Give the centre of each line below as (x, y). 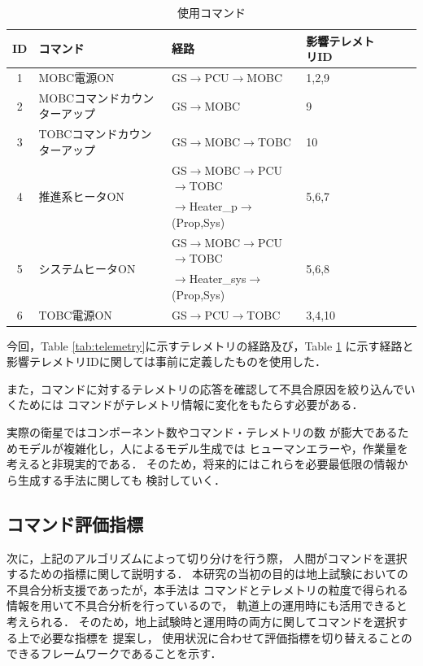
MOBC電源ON (76, 78)
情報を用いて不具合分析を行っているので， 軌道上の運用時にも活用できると (207, 605)
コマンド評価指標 (75, 523)
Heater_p (213, 206)
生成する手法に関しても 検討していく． (122, 479)
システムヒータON (87, 268)
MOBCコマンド (79, 97)
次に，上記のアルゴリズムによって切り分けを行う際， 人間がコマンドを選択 (207, 557)
